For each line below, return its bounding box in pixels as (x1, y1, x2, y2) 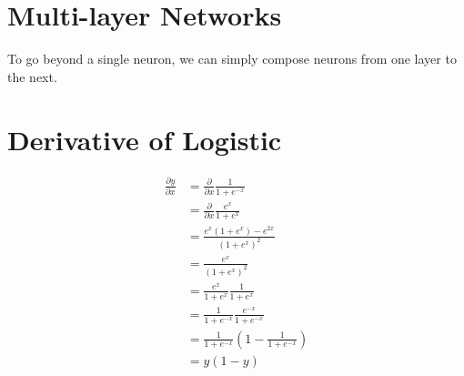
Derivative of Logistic (7, 120, 282, 158)
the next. (7, 66, 57, 86)
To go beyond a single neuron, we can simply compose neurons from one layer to (7, 49, 457, 68)
